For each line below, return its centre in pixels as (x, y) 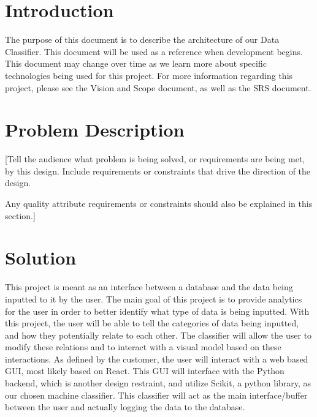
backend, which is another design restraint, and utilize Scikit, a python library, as (158, 383)
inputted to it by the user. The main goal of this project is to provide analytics (154, 299)
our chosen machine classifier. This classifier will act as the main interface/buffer (156, 395)
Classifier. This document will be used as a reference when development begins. (154, 51)
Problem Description (95, 130)
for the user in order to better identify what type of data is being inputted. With (157, 311)
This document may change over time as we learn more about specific (136, 63)
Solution (41, 257)
